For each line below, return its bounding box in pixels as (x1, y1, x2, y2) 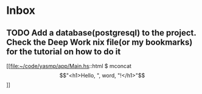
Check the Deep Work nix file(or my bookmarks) (6, 37, 193, 47)
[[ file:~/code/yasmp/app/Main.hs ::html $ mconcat (6, 63, 132, 69)
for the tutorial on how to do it (6, 46, 121, 57)
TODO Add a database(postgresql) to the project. (6, 28, 197, 38)
